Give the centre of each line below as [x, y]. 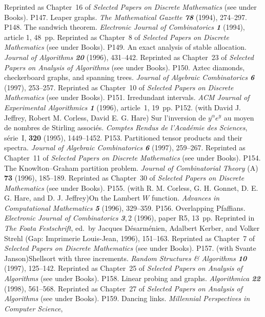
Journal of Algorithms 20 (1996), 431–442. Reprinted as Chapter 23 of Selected [129, 57]
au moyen [239, 117]
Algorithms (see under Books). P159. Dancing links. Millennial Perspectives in [127, 298]
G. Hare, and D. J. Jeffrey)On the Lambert [72, 198]
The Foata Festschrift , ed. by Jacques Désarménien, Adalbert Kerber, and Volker [132, 228]
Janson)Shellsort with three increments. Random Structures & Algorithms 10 [126, 258]
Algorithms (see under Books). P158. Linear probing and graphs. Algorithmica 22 [132, 278]
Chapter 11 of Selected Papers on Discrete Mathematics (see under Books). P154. [132, 157]
